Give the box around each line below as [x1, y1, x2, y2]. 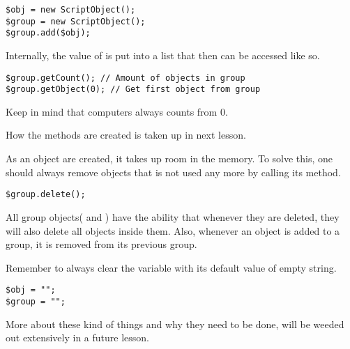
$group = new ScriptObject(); [6, 16, 146, 26]
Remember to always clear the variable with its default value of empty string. [6, 260, 337, 274]
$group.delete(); [6, 189, 86, 200]
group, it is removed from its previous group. [6, 237, 197, 251]
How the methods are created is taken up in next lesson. [6, 127, 246, 142]
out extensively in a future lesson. [6, 330, 149, 345]
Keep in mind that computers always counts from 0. [6, 104, 228, 118]
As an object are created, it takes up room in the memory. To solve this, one [6, 151, 333, 166]
